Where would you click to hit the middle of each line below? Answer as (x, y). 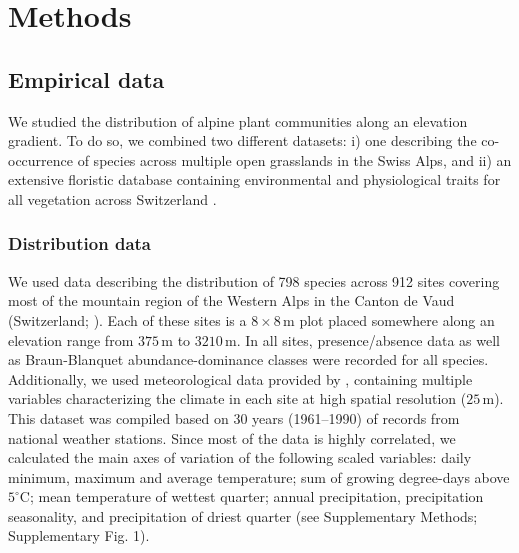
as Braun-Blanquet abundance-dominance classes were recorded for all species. (248, 359)
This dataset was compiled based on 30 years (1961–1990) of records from (234, 417)
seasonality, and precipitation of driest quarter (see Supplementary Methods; (243, 515)
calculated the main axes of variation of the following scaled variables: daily (240, 457)
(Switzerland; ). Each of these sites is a (127, 319)
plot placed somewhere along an (397, 319)
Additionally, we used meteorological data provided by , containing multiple (240, 378)
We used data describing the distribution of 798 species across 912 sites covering (254, 280)
